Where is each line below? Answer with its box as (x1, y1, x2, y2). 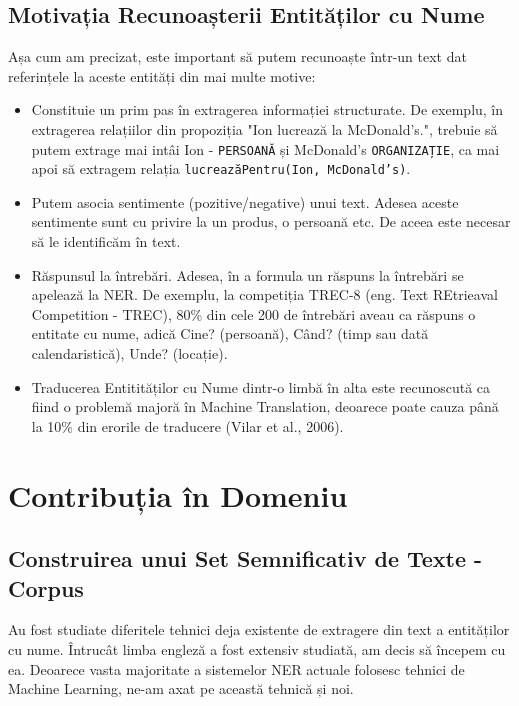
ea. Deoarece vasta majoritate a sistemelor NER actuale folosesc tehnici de (8, 658, 465, 679)
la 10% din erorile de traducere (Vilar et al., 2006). (31, 415, 344, 436)
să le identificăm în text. (31, 231, 181, 252)
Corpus (8, 572, 84, 603)
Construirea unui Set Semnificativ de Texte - (8, 543, 483, 574)
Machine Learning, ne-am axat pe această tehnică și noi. (8, 678, 354, 699)
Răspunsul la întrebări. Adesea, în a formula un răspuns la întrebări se (31, 264, 464, 285)
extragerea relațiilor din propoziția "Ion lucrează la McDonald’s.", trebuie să (31, 118, 498, 139)
